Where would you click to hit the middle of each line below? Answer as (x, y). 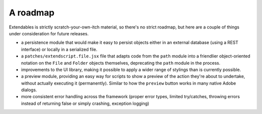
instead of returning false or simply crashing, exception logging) (85, 103)
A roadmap (32, 13)
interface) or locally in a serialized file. (59, 49)
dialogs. (29, 90)
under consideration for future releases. (49, 33)
